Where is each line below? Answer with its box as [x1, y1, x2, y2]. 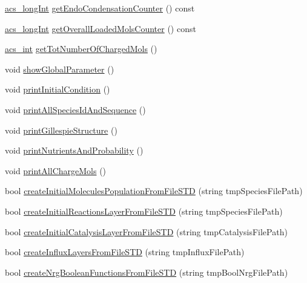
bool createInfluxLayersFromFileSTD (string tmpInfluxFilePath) [5, 246, 245, 258]
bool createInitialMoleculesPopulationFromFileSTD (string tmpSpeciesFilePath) [5, 184, 303, 197]
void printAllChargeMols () [5, 164, 107, 177]
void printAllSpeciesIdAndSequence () [5, 103, 146, 115]
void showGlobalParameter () [5, 62, 114, 75]
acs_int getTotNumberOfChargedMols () [5, 42, 157, 55]
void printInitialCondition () [5, 83, 110, 96]
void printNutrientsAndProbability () [5, 144, 144, 157]
